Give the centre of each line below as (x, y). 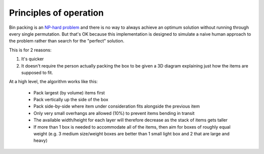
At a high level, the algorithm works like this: (53, 82)
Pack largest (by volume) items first (69, 92)
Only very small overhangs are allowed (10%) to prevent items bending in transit (114, 113)
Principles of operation (56, 13)
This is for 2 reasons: (30, 50)
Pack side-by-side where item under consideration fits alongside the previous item (117, 106)
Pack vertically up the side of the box (71, 100)
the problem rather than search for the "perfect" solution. (67, 41)
